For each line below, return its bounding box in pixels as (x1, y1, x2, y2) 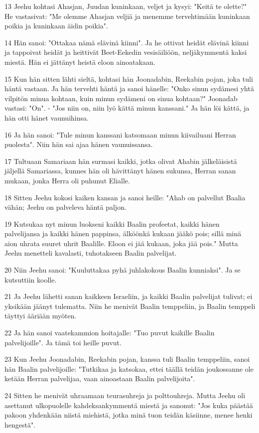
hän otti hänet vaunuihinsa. (4, 112, 89, 123)
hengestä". (4, 419, 36, 430)
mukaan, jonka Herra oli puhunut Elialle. (4, 175, 130, 185)
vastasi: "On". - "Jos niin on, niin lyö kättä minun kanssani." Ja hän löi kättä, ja (4, 103, 250, 113)
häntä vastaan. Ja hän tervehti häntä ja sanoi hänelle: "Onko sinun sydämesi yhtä (4, 83, 254, 94)
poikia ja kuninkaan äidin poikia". (4, 20, 108, 31)
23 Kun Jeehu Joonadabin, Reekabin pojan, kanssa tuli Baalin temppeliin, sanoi (4, 354, 250, 364)
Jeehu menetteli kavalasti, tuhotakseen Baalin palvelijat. (4, 248, 177, 258)
